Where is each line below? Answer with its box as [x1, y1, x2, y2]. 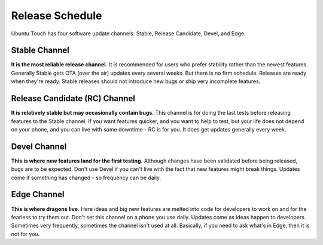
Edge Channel [11, 189, 65, 200]
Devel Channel [11, 141, 67, 152]
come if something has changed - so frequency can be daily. [11, 174, 161, 181]
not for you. [11, 230, 40, 237]
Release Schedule [11, 9, 102, 22]
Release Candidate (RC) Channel [11, 93, 136, 104]
